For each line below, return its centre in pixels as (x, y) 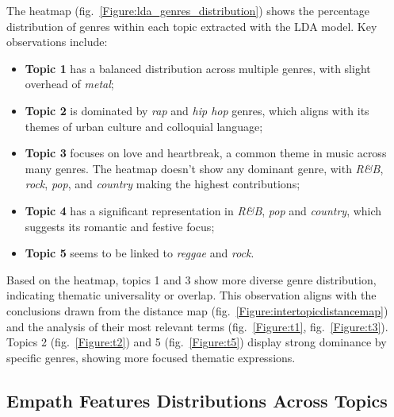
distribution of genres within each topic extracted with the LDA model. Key (192, 26)
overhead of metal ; (69, 84)
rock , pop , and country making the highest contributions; (163, 184)
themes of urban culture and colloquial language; (144, 126)
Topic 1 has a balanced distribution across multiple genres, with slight (198, 68)
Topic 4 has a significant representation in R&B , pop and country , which (203, 210)
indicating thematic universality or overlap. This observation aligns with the (191, 295)
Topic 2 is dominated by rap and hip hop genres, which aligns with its (197, 110)
